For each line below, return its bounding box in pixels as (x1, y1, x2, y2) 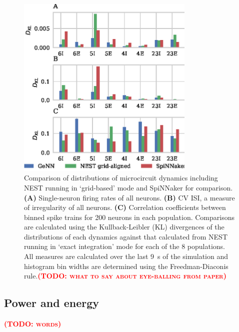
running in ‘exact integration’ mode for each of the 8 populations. (24, 241, 225, 251)
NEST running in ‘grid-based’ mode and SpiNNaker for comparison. (24, 182, 233, 192)
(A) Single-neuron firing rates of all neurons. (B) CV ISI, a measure (24, 192, 235, 202)
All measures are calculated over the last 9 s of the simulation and (24, 251, 228, 261)
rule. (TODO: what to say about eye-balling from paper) (24, 270, 226, 281)
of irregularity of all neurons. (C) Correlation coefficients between (24, 202, 226, 212)
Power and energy (4, 295, 99, 310)
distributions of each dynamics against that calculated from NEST (24, 231, 227, 241)
